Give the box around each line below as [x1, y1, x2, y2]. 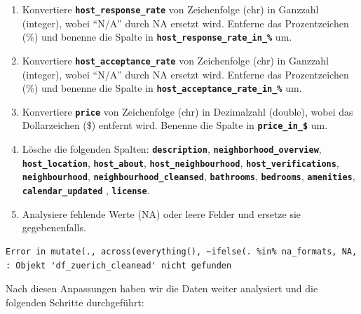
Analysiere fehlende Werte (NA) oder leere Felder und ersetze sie [22, 206, 301, 221]
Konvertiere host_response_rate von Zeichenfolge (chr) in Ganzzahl [22, 2, 319, 16]
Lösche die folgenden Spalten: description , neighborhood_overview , [22, 142, 322, 156]
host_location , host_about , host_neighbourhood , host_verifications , [22, 155, 339, 170]
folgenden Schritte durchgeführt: [6, 294, 144, 309]
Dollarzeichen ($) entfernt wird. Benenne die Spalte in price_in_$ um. [22, 118, 328, 132]
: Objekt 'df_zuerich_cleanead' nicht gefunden [6, 260, 232, 271]
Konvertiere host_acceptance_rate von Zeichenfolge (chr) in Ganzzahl [22, 53, 329, 67]
